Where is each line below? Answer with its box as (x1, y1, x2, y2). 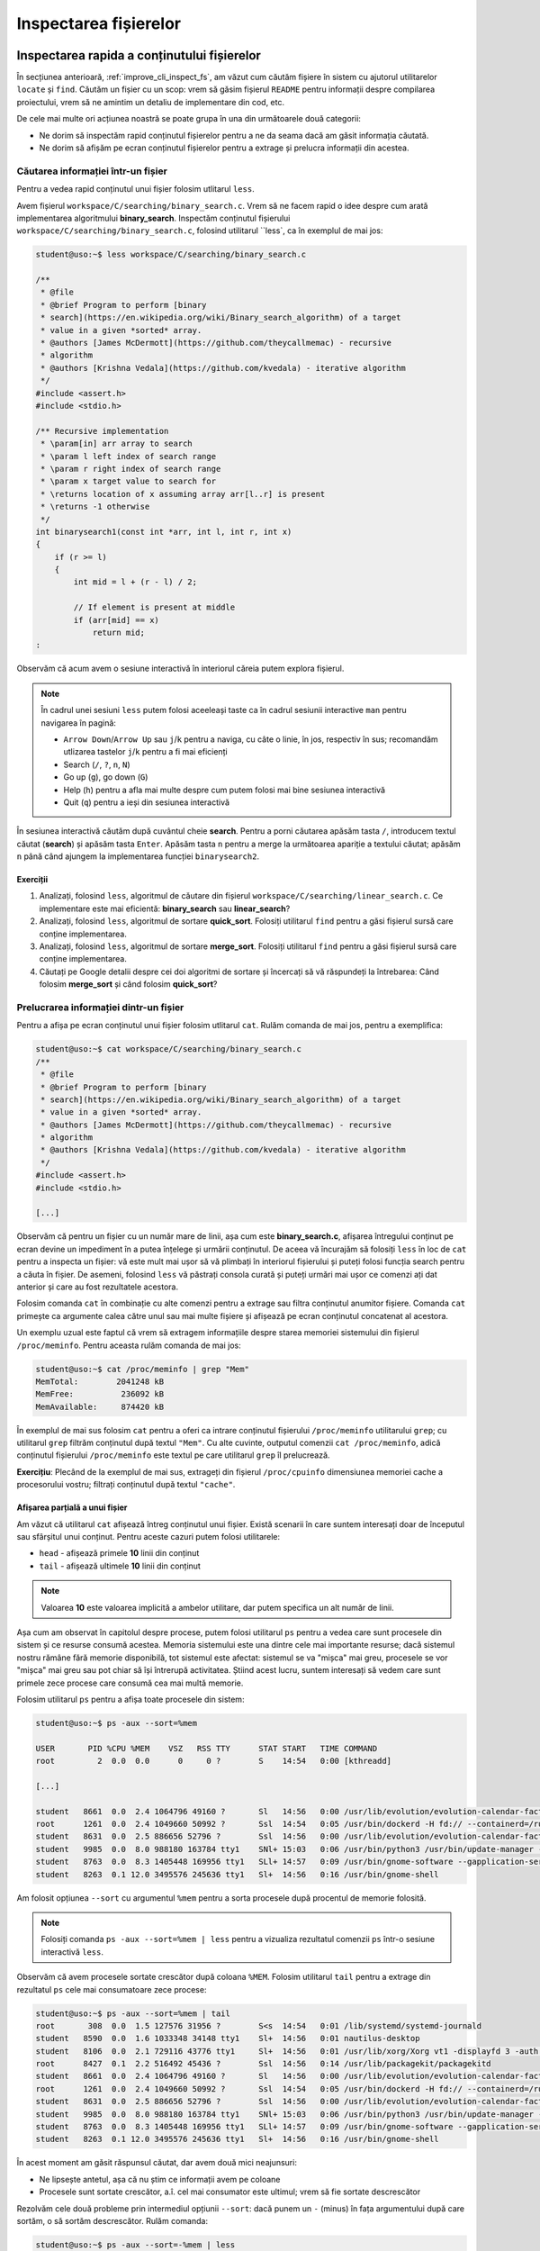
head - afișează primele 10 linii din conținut (39, 1548, 200, 1559)
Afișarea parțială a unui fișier (16, 1502, 128, 1513)
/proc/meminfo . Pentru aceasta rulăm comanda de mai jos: (16, 1340, 242, 1351)
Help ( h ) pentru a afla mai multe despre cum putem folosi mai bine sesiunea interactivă (63, 784, 386, 795)
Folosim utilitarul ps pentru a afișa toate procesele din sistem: (16, 1694, 245, 1704)
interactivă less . (40, 1946, 103, 1957)
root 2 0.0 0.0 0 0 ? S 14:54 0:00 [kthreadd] (35, 1756, 391, 1767)
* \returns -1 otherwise (40, 502, 150, 512)
